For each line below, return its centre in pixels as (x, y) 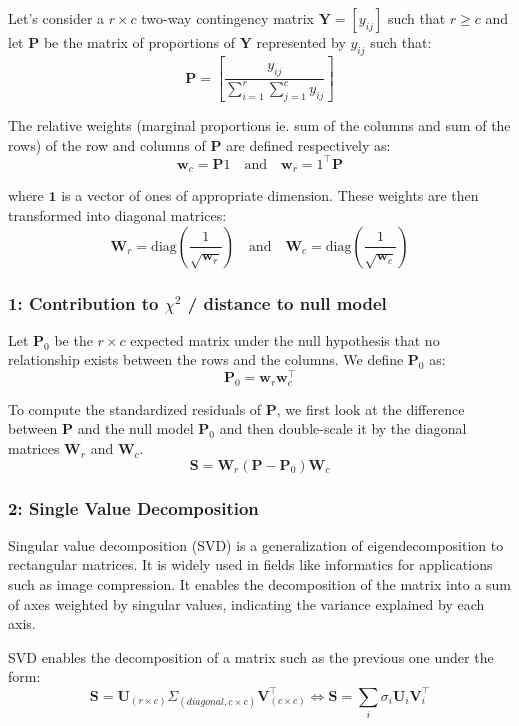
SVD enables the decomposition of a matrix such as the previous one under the (251, 656)
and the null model (135, 428)
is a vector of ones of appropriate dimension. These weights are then (270, 195)
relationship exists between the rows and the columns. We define (206, 359)
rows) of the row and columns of (107, 144)
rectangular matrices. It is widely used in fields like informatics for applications (250, 564)
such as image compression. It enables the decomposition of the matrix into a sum (260, 584)
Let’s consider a (56, 18)
